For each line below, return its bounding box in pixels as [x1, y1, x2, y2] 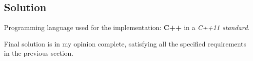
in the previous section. [4, 48, 74, 58]
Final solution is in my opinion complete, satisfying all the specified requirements [4, 38, 246, 48]
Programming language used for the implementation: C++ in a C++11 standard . [4, 22, 250, 32]
